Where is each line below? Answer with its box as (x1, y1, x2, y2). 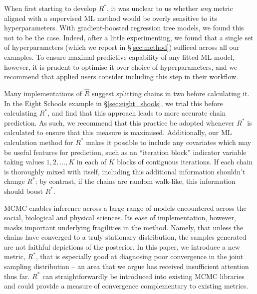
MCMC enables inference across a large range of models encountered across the (4, 202, 247, 213)
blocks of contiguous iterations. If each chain (117, 156, 253, 167)
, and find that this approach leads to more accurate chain (47, 108, 226, 118)
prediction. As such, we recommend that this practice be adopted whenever (4, 117, 235, 128)
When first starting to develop (4, 3, 96, 13)
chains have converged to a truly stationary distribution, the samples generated (4, 232, 247, 242)
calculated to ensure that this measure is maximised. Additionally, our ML (4, 127, 232, 138)
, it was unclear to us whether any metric (106, 3, 233, 13)
